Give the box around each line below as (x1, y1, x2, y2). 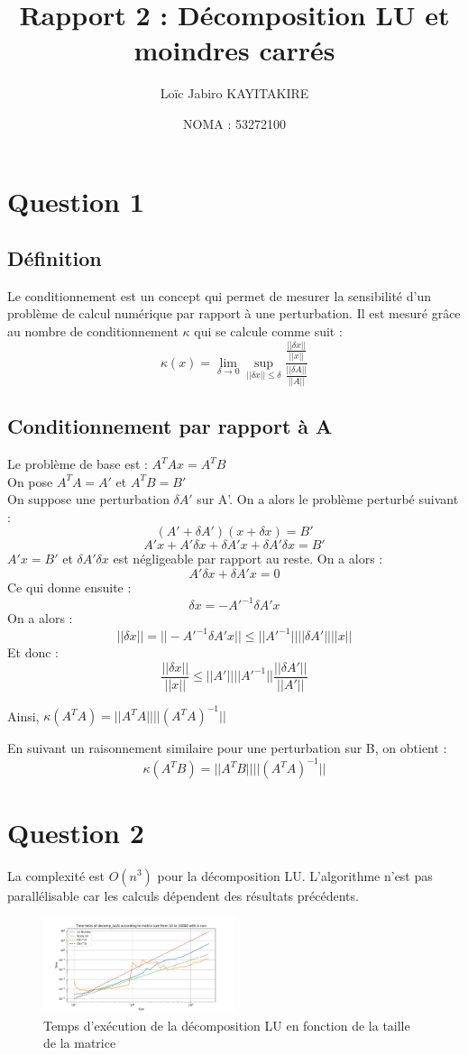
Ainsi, (7, 706, 40, 725)
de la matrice (43, 1033, 116, 1052)
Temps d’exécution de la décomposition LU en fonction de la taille (43, 1015, 410, 1034)
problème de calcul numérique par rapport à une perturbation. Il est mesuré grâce (7, 304, 461, 323)
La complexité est (7, 866, 105, 885)
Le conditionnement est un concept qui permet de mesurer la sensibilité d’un (7, 286, 431, 305)
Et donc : (7, 643, 59, 662)
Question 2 (7, 813, 144, 850)
